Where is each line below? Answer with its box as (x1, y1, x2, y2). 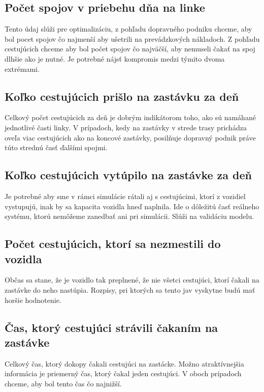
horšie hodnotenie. (5, 294, 61, 305)
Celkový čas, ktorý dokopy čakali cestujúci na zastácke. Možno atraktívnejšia (5, 358, 244, 369)
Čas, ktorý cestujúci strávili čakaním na (5, 319, 218, 335)
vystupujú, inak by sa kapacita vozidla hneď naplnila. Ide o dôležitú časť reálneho (5, 201, 259, 211)
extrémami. (5, 63, 40, 74)
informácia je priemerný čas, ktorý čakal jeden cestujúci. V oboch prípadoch (5, 368, 242, 379)
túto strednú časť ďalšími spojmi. (5, 142, 108, 153)
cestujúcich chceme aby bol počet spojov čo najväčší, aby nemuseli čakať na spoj (5, 43, 255, 54)
